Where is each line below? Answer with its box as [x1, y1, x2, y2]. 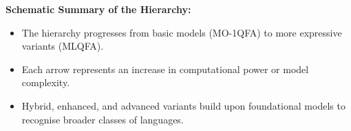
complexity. [21, 75, 70, 90]
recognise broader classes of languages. [21, 112, 184, 126]
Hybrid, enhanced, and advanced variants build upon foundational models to [21, 98, 345, 112]
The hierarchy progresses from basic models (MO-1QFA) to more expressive [21, 25, 342, 39]
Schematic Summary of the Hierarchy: [6, 2, 191, 16]
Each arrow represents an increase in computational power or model [21, 61, 309, 76]
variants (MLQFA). [21, 39, 104, 53]
